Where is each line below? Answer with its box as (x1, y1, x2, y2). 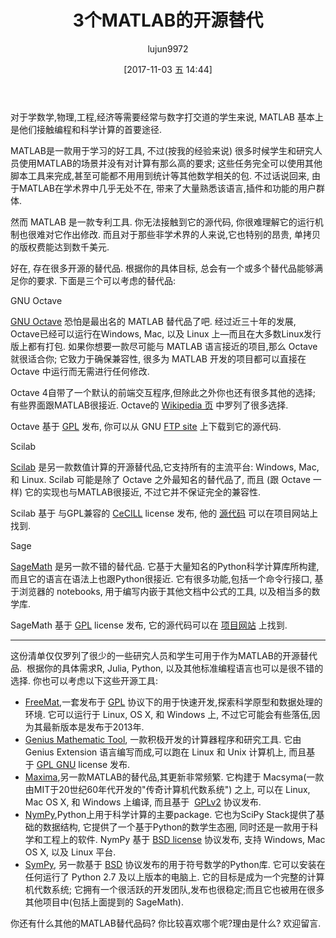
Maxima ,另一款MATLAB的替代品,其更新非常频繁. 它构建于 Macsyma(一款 (24, 771, 325, 783)
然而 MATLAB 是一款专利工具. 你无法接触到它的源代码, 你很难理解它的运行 (10, 216, 315, 228)
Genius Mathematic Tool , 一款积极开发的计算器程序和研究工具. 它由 (24, 733, 302, 745)
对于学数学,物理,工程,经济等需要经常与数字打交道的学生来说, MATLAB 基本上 (10, 111, 324, 123)
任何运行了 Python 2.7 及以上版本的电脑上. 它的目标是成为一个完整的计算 (24, 871, 325, 883)
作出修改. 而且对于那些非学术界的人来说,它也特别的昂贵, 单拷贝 (62, 228, 321, 240)
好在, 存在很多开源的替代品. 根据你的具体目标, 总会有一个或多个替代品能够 (10, 262, 315, 274)
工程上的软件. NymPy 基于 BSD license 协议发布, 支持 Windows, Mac (42, 833, 326, 845)
